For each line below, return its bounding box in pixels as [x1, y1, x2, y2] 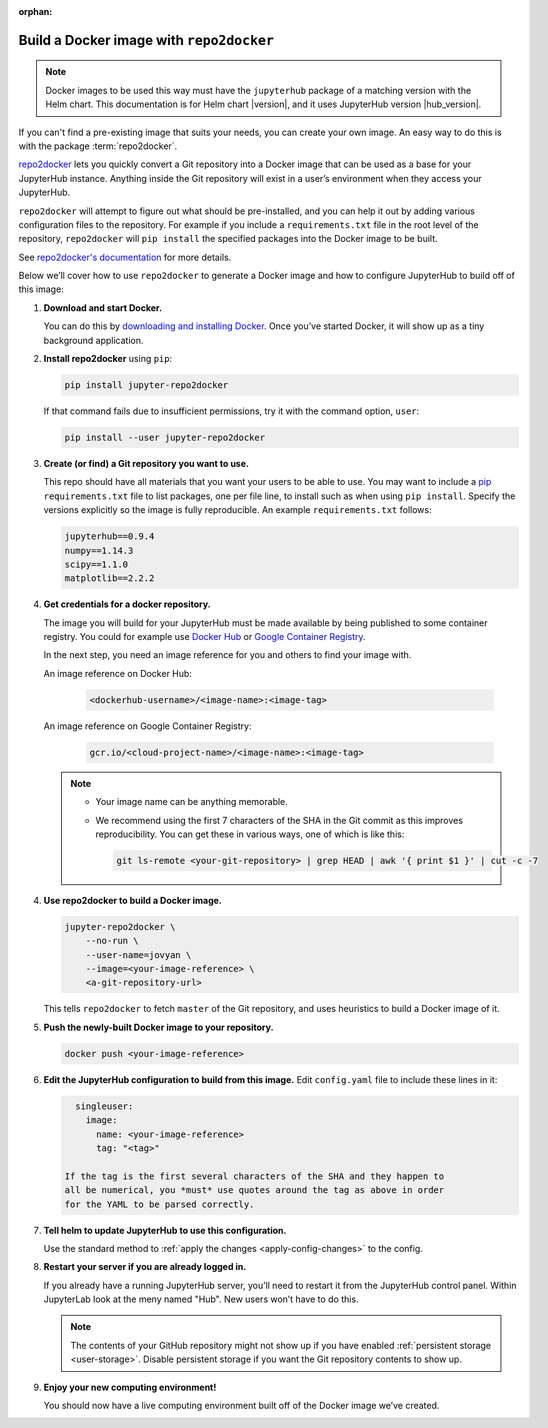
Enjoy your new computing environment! [43, 1381, 217, 1393]
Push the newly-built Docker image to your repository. [43, 1021, 274, 1033]
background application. [43, 334, 144, 346]
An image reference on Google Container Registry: [43, 720, 252, 732]
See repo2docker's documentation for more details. [18, 251, 232, 263]
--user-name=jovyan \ [85, 949, 192, 960]
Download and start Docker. [43, 301, 163, 314]
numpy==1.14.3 [64, 545, 134, 556]
